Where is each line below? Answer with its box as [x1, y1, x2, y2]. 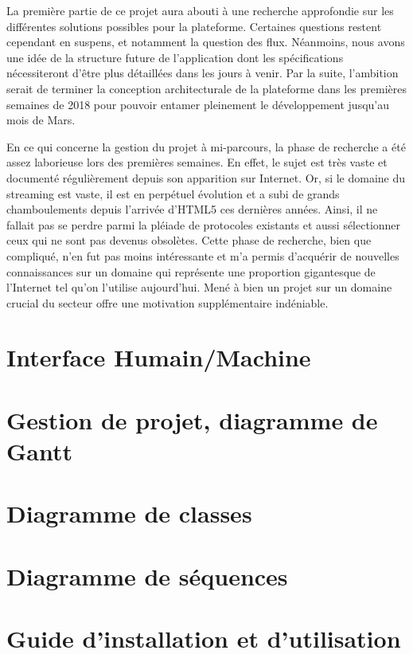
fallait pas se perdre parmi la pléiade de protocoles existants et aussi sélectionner [6, 216, 401, 233]
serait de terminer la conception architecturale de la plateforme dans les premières [6, 80, 407, 96]
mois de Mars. [6, 112, 76, 128]
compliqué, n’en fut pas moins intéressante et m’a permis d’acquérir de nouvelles [6, 247, 399, 264]
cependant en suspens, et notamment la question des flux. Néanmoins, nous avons [6, 33, 405, 50]
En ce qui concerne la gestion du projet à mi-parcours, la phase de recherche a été [6, 138, 406, 155]
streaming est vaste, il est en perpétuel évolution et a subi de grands [6, 185, 340, 202]
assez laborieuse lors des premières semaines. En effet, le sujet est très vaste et [6, 154, 388, 170]
